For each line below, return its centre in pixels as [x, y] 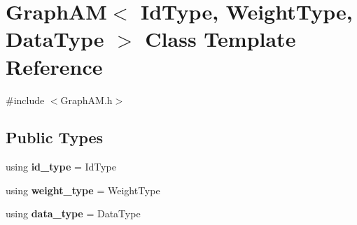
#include [25, 100]
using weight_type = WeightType [83, 190]
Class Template [220, 39]
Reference [54, 66]
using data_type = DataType [73, 213]
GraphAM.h [86, 100]
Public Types [55, 137]
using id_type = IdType [61, 167]
